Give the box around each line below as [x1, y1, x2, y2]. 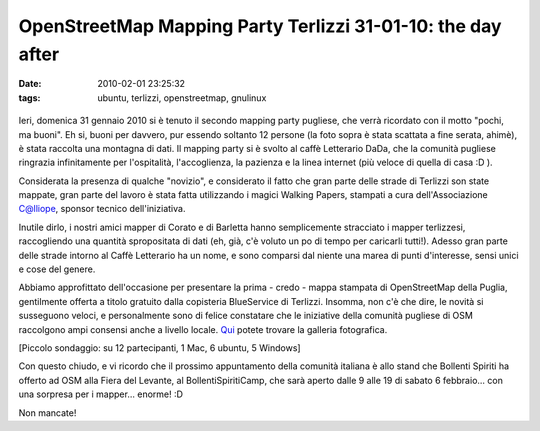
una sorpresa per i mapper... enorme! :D [18, 388, 184, 400]
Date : [18, 78, 42, 90]
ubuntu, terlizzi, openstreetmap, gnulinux [97, 91, 267, 104]
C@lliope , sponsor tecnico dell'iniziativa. [18, 203, 186, 215]
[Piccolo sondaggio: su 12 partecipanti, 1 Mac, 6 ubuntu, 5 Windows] [18, 341, 301, 354]
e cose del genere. [18, 263, 96, 275]
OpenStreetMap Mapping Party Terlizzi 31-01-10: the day [18, 15, 502, 37]
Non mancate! [18, 406, 77, 419]
